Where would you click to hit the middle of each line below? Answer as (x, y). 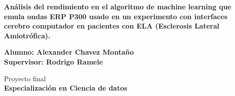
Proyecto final (25, 78)
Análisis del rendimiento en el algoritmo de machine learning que (118, 6)
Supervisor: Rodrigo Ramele (53, 61)
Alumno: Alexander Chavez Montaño (69, 52)
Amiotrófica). (27, 35)
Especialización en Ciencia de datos (66, 88)
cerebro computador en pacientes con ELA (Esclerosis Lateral (112, 26)
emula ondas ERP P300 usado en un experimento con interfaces (116, 16)
